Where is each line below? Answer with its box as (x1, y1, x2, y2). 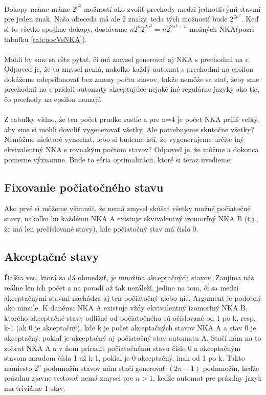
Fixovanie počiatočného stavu (4, 179, 164, 195)
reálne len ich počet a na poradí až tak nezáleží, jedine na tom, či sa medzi (4, 282, 239, 293)
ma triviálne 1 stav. (4, 382, 65, 393)
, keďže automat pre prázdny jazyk (152, 372, 262, 383)
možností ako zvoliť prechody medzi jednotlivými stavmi (83, 3, 261, 14)
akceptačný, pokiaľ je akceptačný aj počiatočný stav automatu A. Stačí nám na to (4, 332, 261, 343)
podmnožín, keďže (203, 362, 259, 373)
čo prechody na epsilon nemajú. (4, 94, 103, 105)
